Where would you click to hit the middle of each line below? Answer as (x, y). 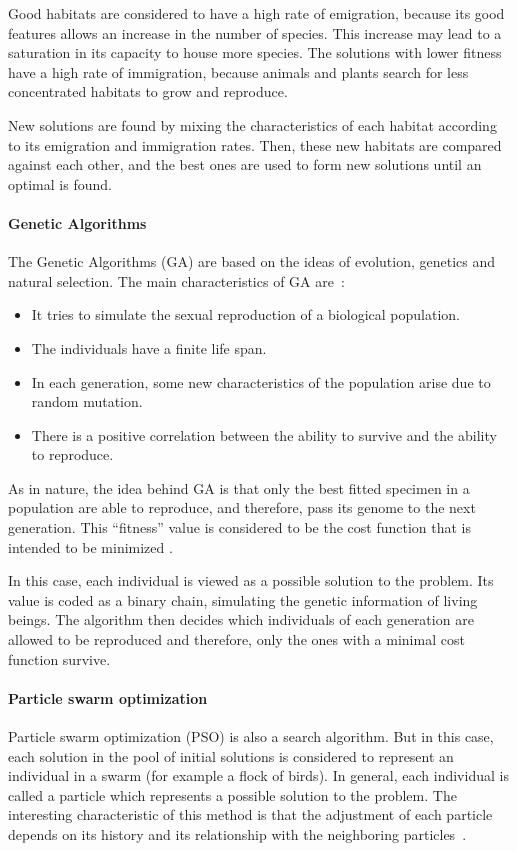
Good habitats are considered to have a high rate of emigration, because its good (256, 13)
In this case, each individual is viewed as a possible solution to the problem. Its (251, 580)
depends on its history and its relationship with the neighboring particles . (237, 834)
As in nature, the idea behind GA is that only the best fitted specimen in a (239, 487)
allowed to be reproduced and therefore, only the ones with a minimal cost (236, 639)
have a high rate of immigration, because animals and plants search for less (238, 71)
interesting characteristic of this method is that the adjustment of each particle (250, 814)
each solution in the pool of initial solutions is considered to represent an (231, 755)
